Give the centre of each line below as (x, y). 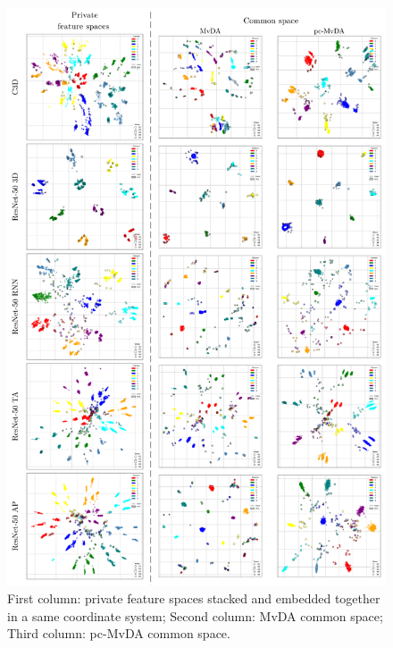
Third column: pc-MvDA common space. (119, 633)
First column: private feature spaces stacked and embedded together (194, 598)
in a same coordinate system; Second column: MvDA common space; (195, 615)
